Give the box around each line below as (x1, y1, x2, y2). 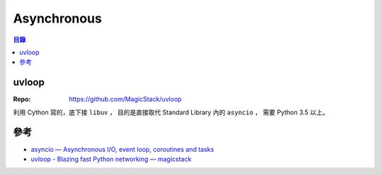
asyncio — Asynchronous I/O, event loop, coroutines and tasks (30, 145, 214, 153)
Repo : (13, 95, 31, 104)
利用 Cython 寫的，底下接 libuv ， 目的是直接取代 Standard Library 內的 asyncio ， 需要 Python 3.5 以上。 (13, 108, 329, 116)
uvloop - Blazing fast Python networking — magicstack (30, 155, 192, 163)
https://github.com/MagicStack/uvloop (69, 95, 182, 104)
